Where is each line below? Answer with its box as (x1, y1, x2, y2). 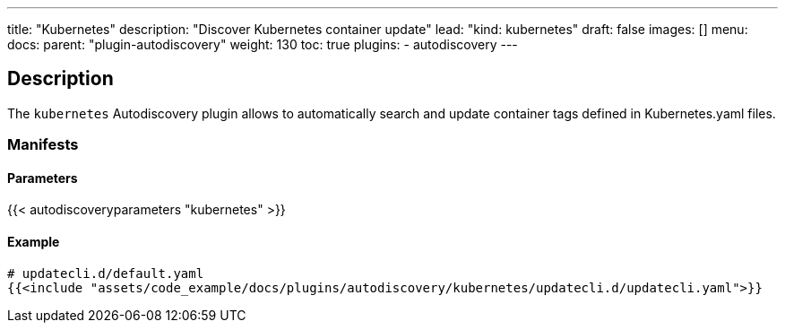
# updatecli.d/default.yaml (7, 265, 204, 281)
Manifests (7, 135, 79, 154)
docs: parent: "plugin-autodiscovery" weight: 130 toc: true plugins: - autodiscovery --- (7, 37, 518, 52)
